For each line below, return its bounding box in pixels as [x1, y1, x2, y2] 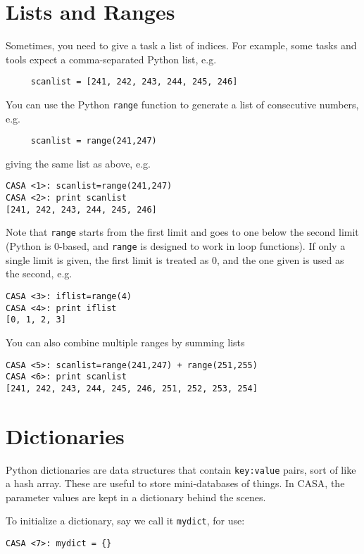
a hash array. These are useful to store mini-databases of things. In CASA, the [6, 476, 345, 491]
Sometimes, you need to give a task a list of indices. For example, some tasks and [6, 38, 357, 53]
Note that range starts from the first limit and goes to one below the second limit [6, 225, 359, 239]
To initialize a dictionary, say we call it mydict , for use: [6, 513, 245, 528]
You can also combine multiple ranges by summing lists [6, 334, 245, 349]
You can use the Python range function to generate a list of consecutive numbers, [6, 96, 359, 111]
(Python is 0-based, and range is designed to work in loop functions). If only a [6, 239, 346, 253]
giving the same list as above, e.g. [6, 156, 151, 170]
